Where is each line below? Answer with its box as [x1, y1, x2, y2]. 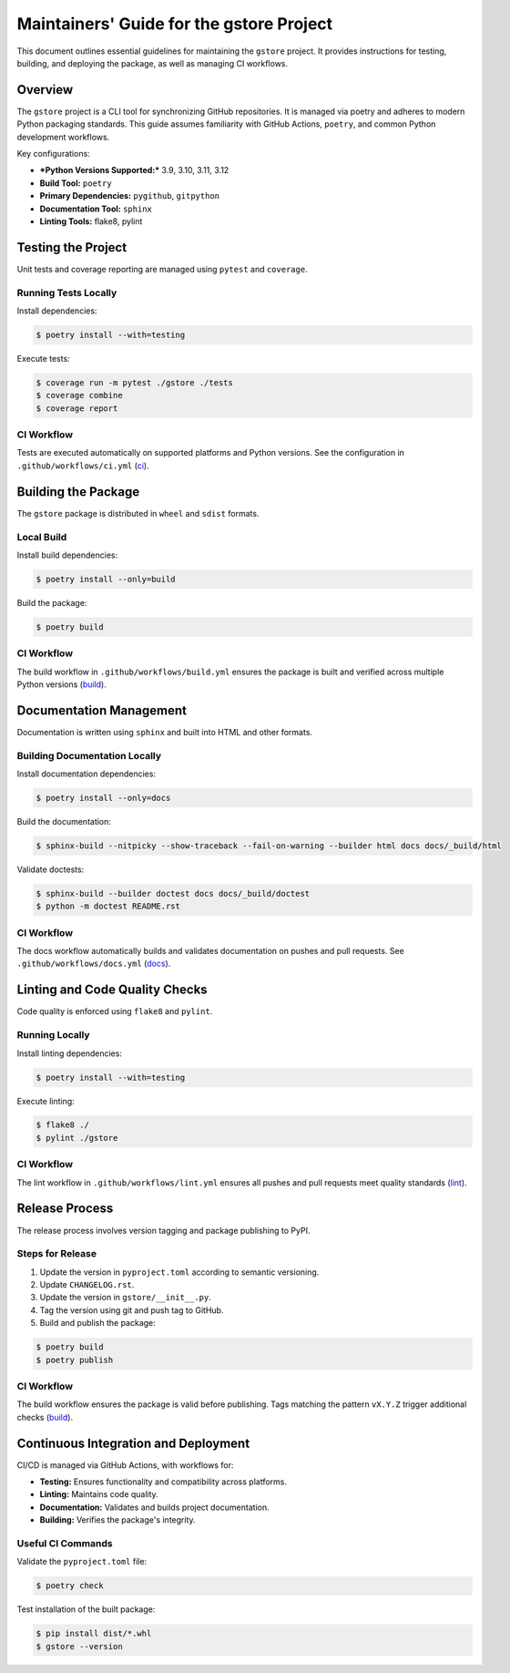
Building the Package [16, 484, 140, 499]
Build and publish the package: [39, 1318, 157, 1329]
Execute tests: [16, 353, 70, 364]
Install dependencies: [16, 305, 97, 316]
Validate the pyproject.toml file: [16, 1556, 148, 1567]
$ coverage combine [36, 390, 123, 401]
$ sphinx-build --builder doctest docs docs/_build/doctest [36, 888, 311, 898]
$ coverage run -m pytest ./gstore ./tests [36, 377, 234, 387]
